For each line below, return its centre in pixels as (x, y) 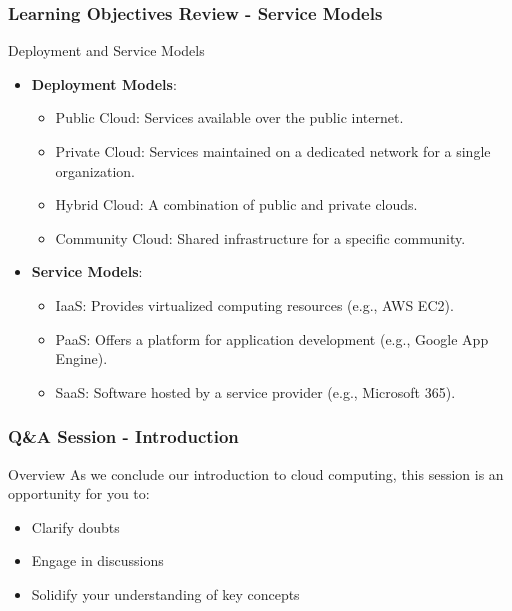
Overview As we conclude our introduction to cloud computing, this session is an (256, 473)
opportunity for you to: (79, 493)
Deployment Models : (104, 83)
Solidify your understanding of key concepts (165, 593)
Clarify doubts (75, 526)
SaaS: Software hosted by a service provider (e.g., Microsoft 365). (255, 391)
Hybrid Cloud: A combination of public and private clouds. (236, 204)
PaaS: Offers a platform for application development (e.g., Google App (272, 338)
